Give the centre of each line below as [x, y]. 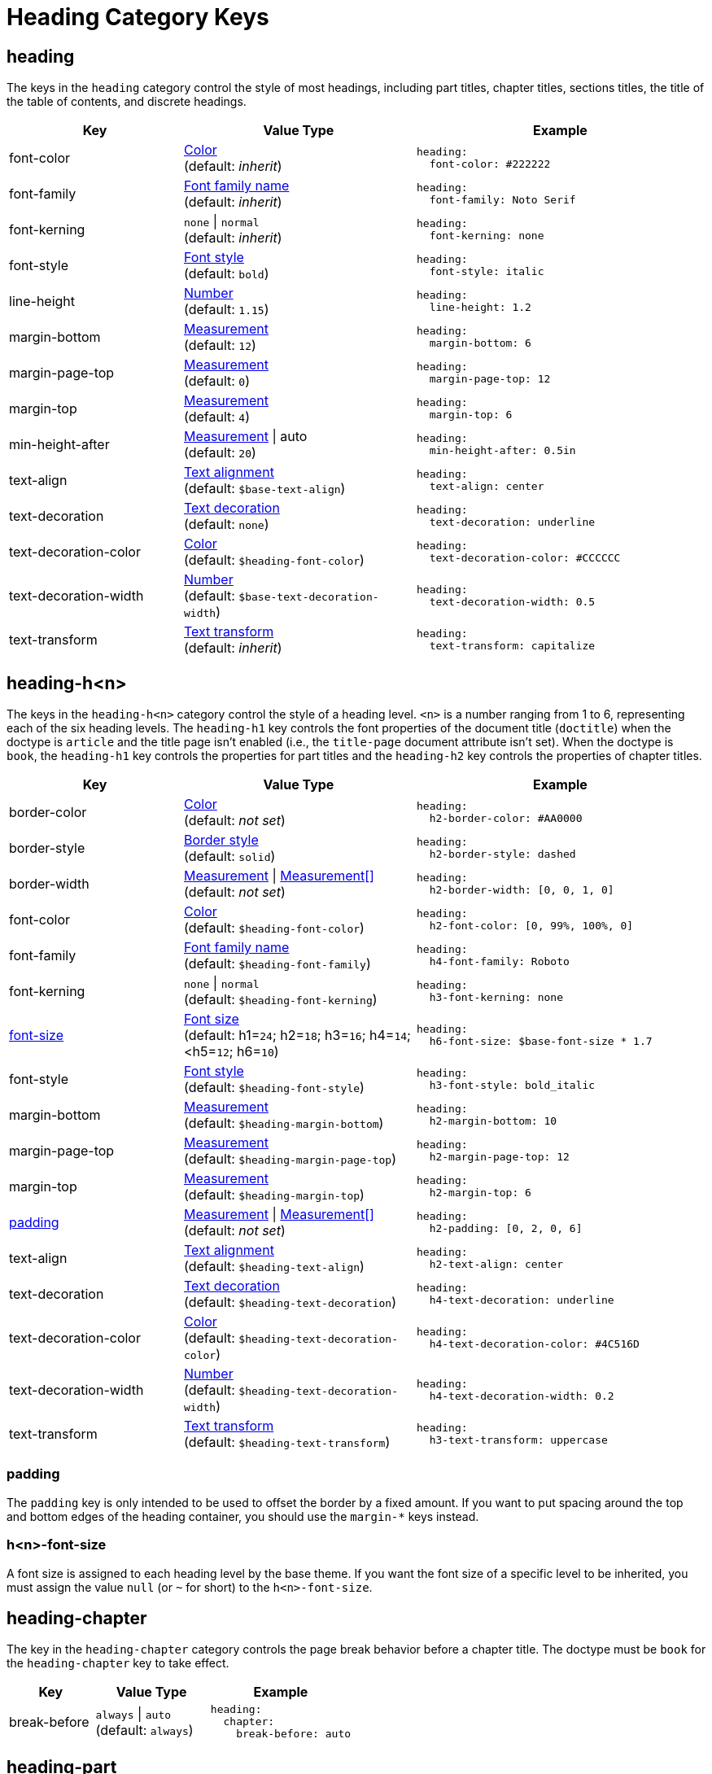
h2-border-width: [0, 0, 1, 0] [522, 890]
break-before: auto [294, 1734]
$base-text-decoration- [309, 597]
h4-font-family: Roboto [499, 962]
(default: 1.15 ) [227, 310]
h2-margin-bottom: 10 [493, 1121]
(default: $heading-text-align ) [274, 1267]
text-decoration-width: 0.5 [512, 602]
